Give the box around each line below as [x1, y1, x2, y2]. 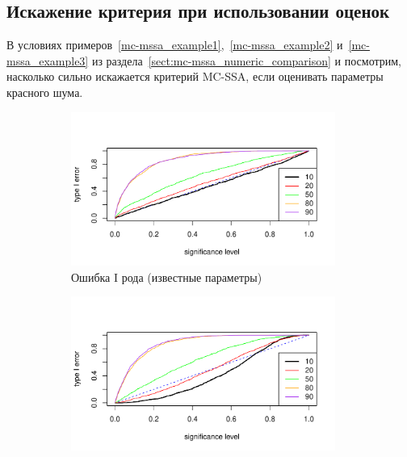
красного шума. [6, 83, 83, 100]
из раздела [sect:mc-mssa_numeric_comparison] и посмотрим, [91, 52, 402, 69]
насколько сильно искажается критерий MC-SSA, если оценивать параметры [6, 68, 384, 85]
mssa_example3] [6, 52, 89, 69]
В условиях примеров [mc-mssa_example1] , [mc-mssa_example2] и [6, 36, 343, 53]
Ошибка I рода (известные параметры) [71, 268, 262, 285]
